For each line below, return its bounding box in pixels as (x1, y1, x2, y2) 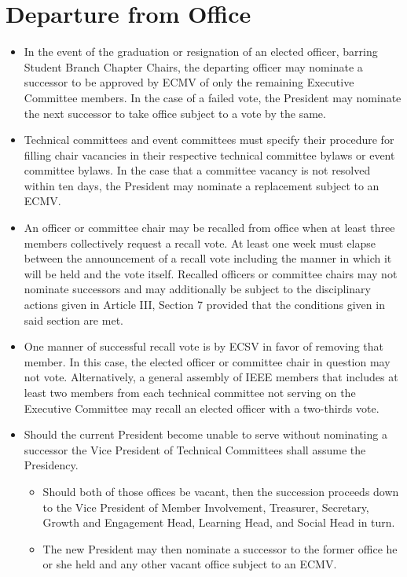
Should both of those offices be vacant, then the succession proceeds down (42, 483, 399, 499)
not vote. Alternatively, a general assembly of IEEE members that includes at (24, 369, 398, 385)
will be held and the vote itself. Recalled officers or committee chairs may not (24, 265, 398, 281)
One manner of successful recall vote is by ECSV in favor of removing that (24, 338, 383, 355)
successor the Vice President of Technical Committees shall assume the (24, 441, 366, 458)
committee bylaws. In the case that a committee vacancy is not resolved (24, 162, 371, 178)
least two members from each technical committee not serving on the (24, 384, 356, 400)
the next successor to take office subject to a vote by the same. (24, 105, 326, 121)
